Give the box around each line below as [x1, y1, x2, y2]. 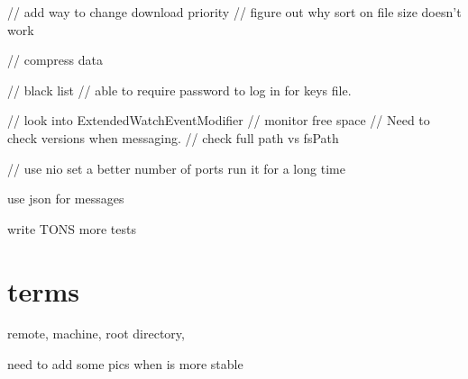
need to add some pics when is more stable [7, 355, 243, 374]
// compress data [7, 50, 103, 69]
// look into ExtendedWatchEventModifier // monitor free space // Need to [7, 111, 430, 130]
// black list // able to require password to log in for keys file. [7, 80, 352, 99]
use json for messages [7, 189, 124, 208]
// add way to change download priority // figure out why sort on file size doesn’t [7, 3, 462, 21]
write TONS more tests [7, 219, 136, 238]
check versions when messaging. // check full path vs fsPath [7, 128, 339, 147]
